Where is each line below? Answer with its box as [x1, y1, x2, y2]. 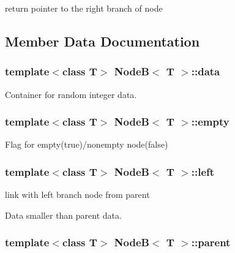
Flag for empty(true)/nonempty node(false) [5, 138, 168, 151]
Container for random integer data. [5, 88, 137, 100]
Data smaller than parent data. [5, 208, 122, 221]
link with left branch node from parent [5, 188, 150, 201]
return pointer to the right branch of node [5, 2, 163, 14]
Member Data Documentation [5, 31, 200, 50]
